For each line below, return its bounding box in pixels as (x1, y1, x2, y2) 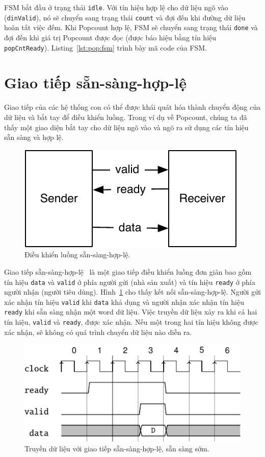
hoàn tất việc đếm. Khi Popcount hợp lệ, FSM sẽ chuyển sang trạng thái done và (4, 22, 258, 33)
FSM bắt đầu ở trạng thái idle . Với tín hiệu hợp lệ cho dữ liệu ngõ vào (4, 2, 228, 12)
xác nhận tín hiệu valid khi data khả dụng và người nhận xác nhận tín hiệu (4, 296, 244, 307)
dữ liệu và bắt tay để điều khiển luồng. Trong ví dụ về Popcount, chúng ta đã (4, 111, 247, 122)
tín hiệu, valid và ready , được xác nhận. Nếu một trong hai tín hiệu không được (4, 317, 258, 327)
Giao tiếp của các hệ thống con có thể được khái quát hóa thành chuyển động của (4, 102, 260, 112)
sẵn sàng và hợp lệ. (4, 132, 64, 142)
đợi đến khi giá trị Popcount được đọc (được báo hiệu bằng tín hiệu (4, 32, 217, 42)
